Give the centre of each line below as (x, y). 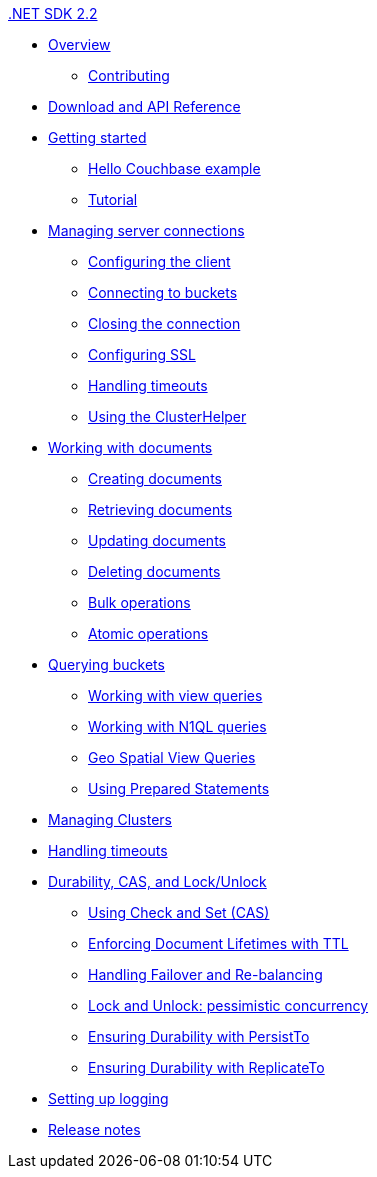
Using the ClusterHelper (167, 416)
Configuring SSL (142, 354)
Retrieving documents (160, 509)
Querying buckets (106, 664)
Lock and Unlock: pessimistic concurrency (228, 1005)
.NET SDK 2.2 (53, 13)
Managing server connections (146, 230)
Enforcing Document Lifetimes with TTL (218, 943)
